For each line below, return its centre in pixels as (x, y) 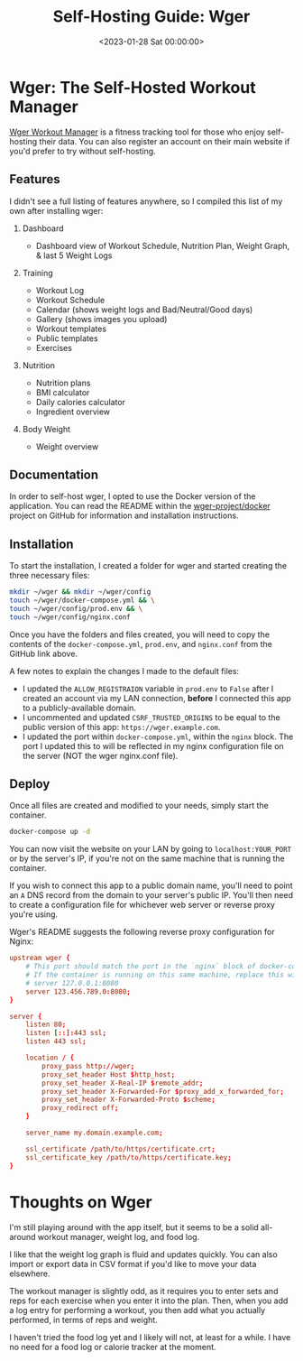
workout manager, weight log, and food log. (119, 1236)
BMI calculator (63, 392)
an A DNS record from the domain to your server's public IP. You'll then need (151, 895)
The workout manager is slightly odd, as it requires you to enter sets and (144, 1291)
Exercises (54, 347)
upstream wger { (40, 958)
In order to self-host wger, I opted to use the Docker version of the (133, 496)
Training (38, 273)
